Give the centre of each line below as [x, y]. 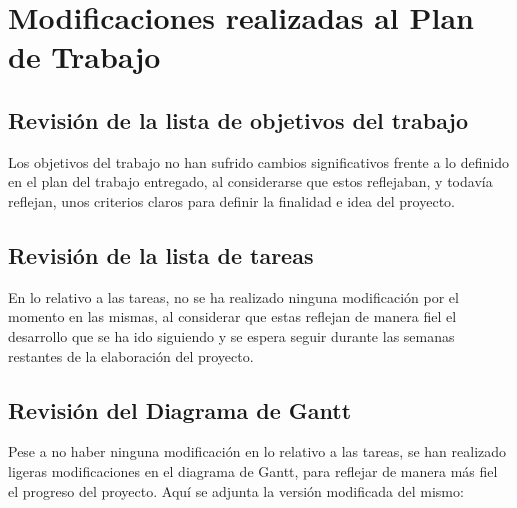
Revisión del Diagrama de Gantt [180, 409]
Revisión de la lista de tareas [161, 254]
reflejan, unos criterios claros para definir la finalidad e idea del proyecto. [231, 200]
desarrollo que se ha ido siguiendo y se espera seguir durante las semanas [231, 335]
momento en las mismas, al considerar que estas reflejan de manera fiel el [232, 316]
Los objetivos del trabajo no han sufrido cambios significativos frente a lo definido [258, 161]
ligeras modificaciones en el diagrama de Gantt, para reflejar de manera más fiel [253, 470]
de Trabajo [84, 56]
